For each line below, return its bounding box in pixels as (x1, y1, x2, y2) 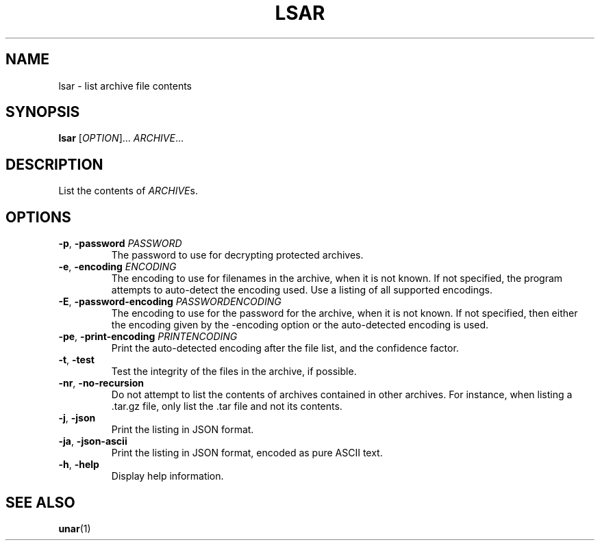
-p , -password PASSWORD (58, 237, 182, 250)
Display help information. (111, 470, 224, 482)
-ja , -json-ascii (58, 435, 127, 447)
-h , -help (58, 458, 99, 471)
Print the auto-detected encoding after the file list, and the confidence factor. (111, 342, 459, 354)
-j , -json (58, 412, 96, 424)
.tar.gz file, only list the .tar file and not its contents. (111, 400, 342, 413)
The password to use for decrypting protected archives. (111, 249, 364, 261)
